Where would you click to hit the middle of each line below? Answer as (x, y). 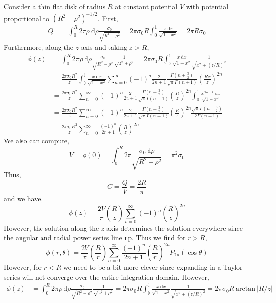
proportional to (27, 18)
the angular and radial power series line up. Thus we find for (95, 238)
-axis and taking (103, 47)
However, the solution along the (52, 228)
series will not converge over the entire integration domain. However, (106, 277)
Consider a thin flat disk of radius (55, 6)
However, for (23, 267)
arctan (246, 289)
